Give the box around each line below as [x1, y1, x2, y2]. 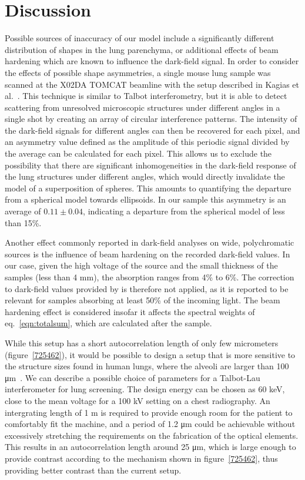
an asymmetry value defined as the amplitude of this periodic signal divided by [5, 135, 290, 148]
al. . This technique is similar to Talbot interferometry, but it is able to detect [5, 90, 287, 102]
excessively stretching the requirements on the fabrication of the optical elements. [5, 429, 299, 441]
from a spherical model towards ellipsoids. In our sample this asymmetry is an [5, 193, 286, 206]
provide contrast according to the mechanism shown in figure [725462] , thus [5, 452, 278, 464]
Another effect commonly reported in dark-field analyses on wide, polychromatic [5, 236, 294, 249]
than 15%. [5, 216, 42, 229]
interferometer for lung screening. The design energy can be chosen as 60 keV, [5, 383, 285, 395]
